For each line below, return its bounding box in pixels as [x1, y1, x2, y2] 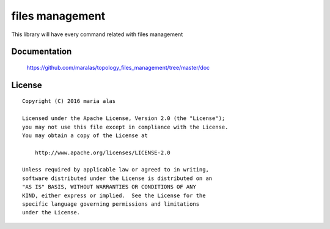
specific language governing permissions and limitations [22, 201, 200, 208]
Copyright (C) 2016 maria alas [22, 98, 116, 105]
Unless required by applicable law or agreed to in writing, [22, 166, 209, 173]
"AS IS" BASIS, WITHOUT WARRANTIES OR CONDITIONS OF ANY [22, 184, 197, 190]
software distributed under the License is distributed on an [22, 175, 213, 182]
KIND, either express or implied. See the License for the [22, 192, 206, 199]
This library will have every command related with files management [11, 31, 183, 38]
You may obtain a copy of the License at [22, 132, 148, 139]
